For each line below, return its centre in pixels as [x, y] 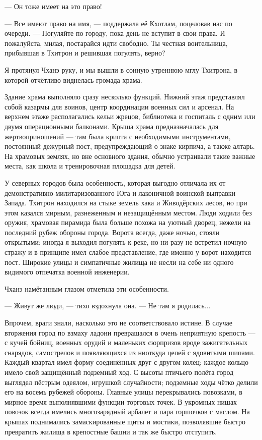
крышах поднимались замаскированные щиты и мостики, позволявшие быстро [125, 421]
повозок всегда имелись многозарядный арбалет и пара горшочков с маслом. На [127, 411]
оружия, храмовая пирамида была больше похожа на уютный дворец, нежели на [128, 222]
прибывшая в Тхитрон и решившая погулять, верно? [85, 53]
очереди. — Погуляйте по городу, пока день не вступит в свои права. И [115, 33]
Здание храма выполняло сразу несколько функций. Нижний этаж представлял [125, 97]
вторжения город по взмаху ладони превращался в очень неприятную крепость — [130, 332]
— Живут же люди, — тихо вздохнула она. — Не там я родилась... [108, 306]
